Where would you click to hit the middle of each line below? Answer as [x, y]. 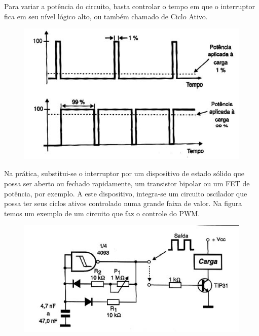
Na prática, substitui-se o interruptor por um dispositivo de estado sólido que [124, 173]
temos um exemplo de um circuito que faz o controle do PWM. [102, 213]
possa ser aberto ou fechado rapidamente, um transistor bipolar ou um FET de [127, 183]
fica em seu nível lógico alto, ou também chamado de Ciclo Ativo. [106, 16]
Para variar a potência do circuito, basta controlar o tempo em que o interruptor [129, 6]
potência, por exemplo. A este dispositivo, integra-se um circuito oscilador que [126, 193]
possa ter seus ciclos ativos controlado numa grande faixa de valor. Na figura [123, 203]
